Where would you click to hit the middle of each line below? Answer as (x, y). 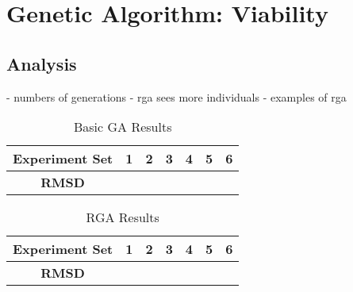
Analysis (42, 63)
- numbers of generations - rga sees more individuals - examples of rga (176, 96)
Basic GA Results (123, 127)
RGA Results (123, 217)
